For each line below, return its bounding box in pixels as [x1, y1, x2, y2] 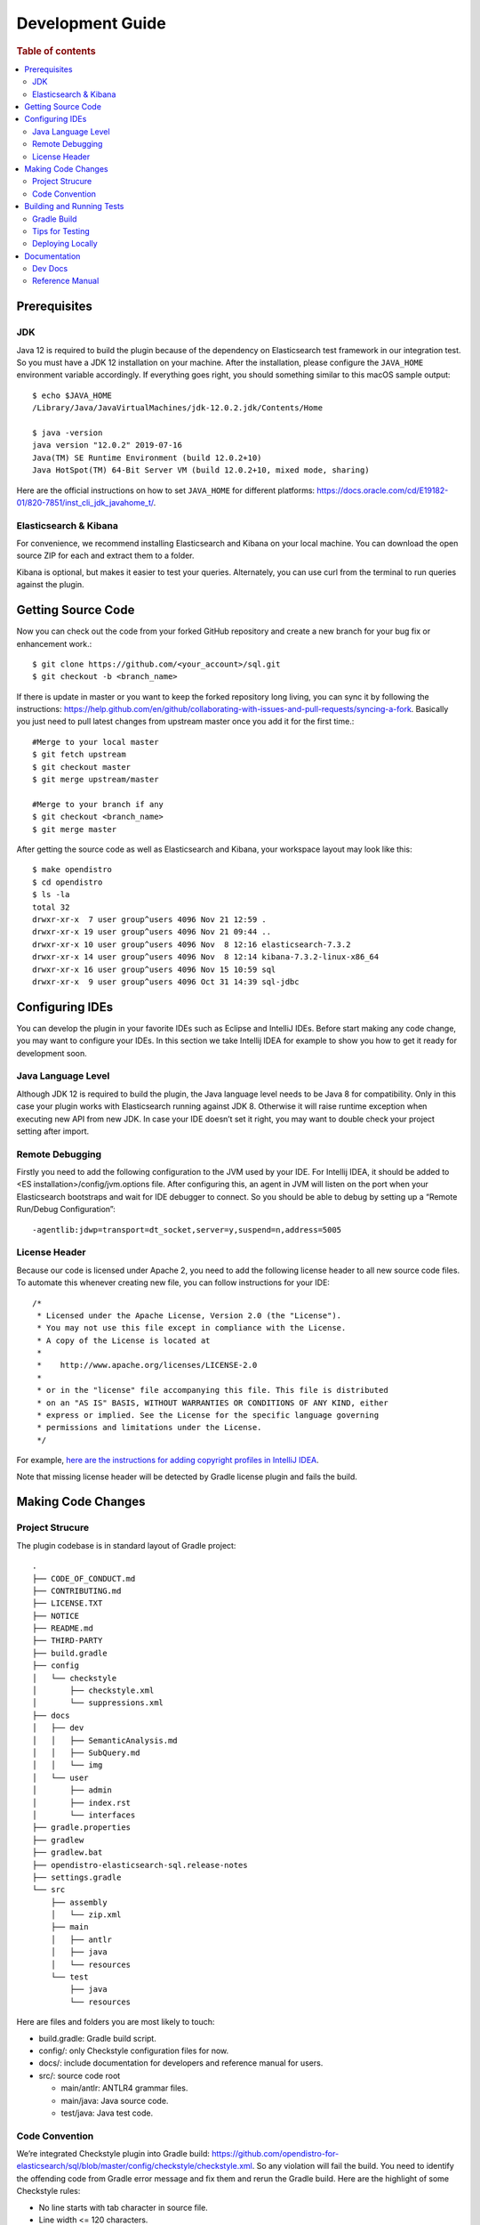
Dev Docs [32, 263, 68, 274]
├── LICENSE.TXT [32, 1598, 103, 1608]
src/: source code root [38, 2070, 121, 2081]
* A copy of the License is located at [36, 1335, 211, 1346]
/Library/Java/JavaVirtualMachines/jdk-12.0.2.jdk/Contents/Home [32, 403, 324, 413]
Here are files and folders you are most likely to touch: [16, 2017, 215, 2027]
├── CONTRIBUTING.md [32, 1585, 122, 1596]
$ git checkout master [32, 762, 132, 772]
